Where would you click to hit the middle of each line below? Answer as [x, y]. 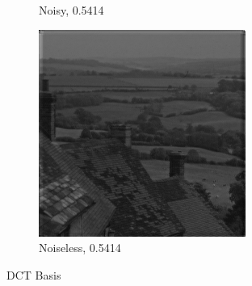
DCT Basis [34, 274]
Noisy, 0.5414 [71, 10]
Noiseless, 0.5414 [80, 248]
